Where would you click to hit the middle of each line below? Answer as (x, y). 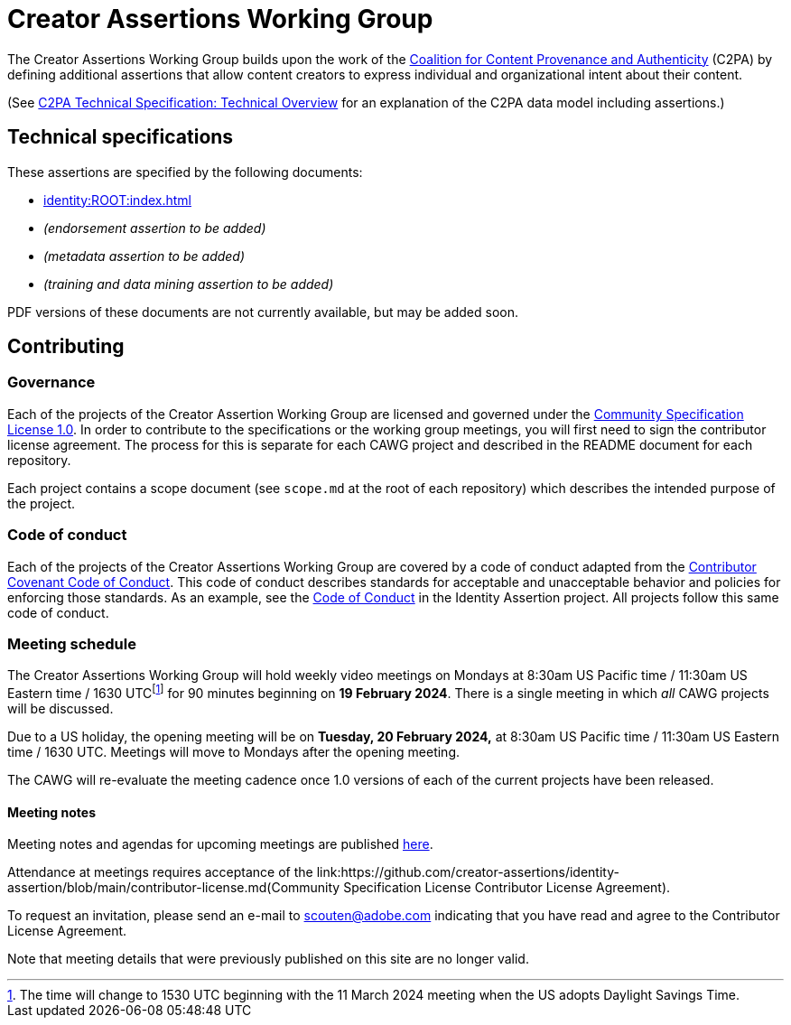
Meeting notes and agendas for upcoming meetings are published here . (220, 844)
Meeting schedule (72, 643)
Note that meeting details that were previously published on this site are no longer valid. (268, 959)
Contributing (66, 347)
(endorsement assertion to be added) (155, 228)
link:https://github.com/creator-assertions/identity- (468, 872)
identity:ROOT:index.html (117, 200)
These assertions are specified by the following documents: (185, 172)
